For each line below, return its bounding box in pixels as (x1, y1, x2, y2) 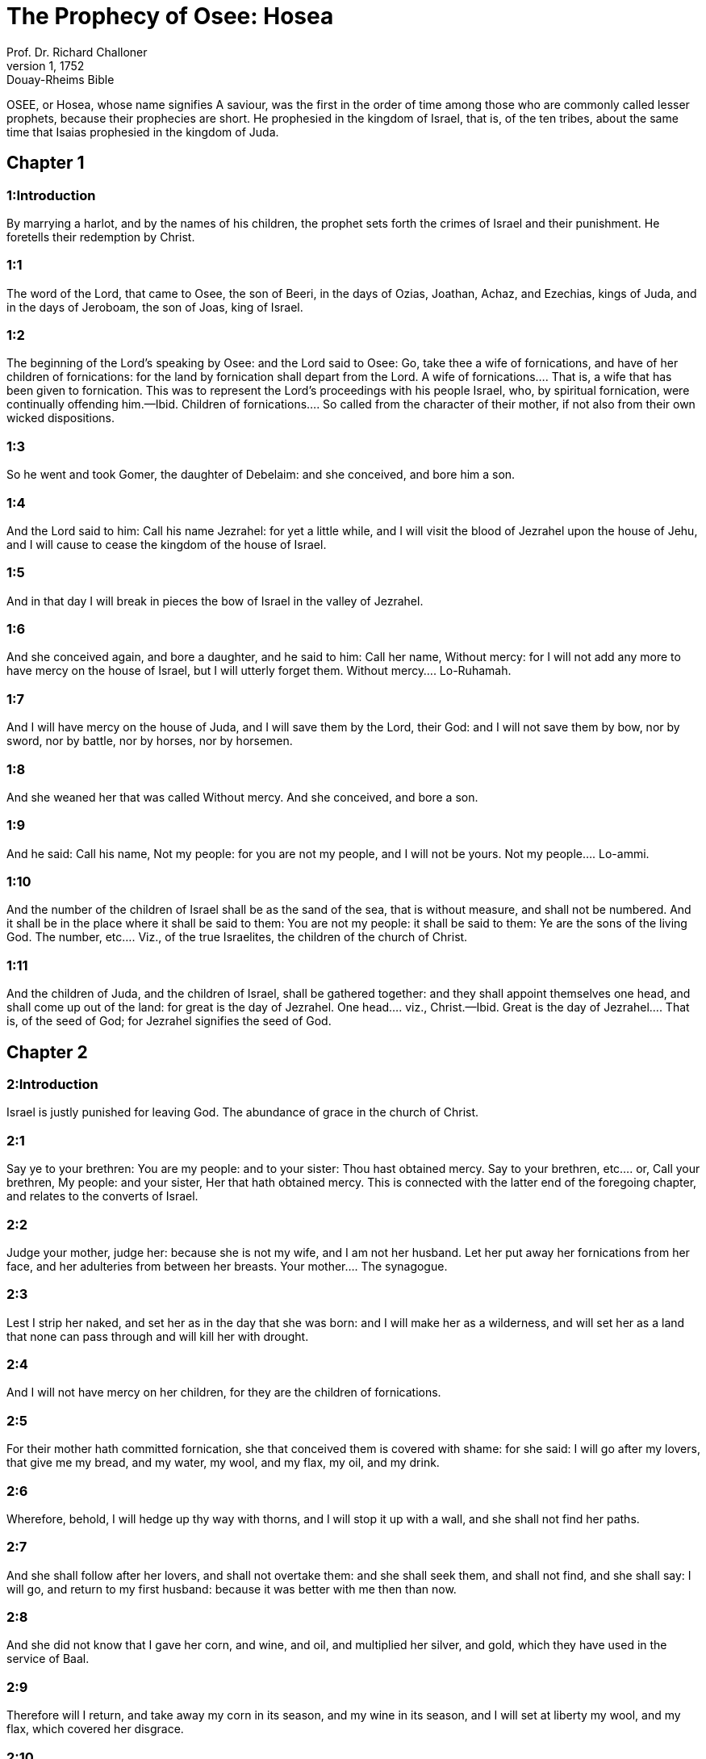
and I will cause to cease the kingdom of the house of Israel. (6, 537, 327, 551)
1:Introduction (6, 186, 96, 203)
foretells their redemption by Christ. (6, 229, 195, 244)
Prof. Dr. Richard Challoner (6, 44, 148, 59)
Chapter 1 (6, 153, 85, 174)
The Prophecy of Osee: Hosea (6, 2, 334, 30)
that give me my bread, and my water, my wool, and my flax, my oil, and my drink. (6, 1455, 440, 1470)
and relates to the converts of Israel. (6, 1189, 198, 1204)
